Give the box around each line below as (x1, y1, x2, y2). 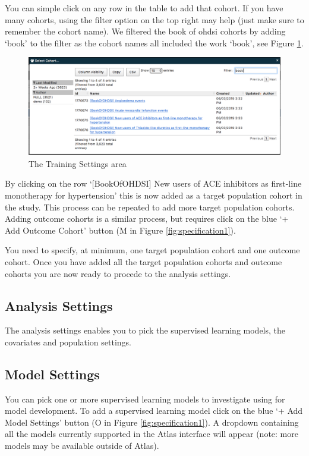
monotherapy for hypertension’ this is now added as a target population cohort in (5, 188, 302, 201)
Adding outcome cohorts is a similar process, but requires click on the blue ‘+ (5, 212, 289, 225)
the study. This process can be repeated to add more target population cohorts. (5, 200, 295, 213)
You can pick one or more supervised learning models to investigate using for (5, 392, 285, 405)
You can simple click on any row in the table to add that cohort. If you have (5, 2, 283, 14)
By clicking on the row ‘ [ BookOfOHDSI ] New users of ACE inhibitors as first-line (5, 177, 302, 190)
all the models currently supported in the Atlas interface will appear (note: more (5, 427, 298, 440)
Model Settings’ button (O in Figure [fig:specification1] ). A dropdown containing (5, 416, 299, 428)
